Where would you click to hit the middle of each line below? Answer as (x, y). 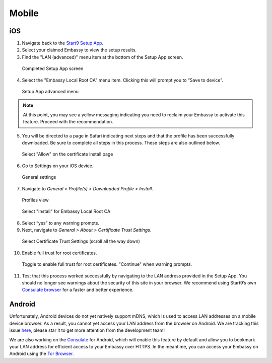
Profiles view (35, 200)
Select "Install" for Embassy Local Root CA (66, 211)
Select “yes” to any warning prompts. (61, 223)
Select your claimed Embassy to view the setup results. (79, 50)
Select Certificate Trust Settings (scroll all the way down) (81, 241)
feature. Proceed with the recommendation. (68, 122)
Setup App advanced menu (50, 92)
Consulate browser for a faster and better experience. (78, 290)
